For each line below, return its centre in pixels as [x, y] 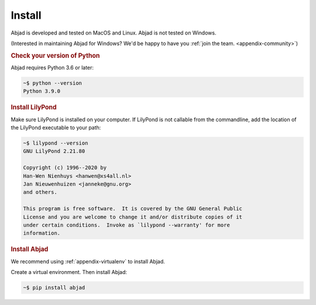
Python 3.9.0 [42, 91]
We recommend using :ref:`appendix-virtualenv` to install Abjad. [88, 261]
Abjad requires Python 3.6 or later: [52, 67]
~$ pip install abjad [54, 287]
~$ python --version [52, 83]
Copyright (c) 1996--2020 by [65, 168]
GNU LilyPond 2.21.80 [54, 151]
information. [42, 233]
